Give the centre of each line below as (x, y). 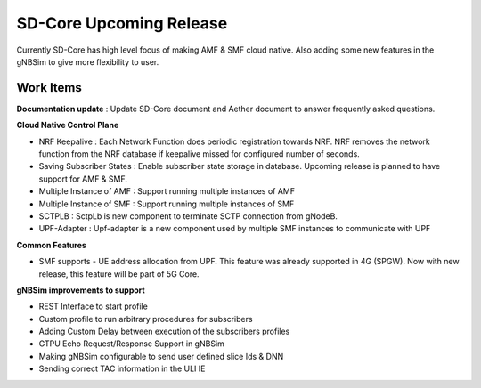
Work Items (49, 88)
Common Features (51, 245)
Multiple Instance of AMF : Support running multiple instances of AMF (167, 191)
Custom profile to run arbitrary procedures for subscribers (146, 319)
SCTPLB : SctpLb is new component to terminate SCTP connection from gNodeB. (188, 216)
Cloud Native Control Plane (68, 125)
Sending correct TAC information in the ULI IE (122, 368)
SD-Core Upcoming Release (122, 23)
